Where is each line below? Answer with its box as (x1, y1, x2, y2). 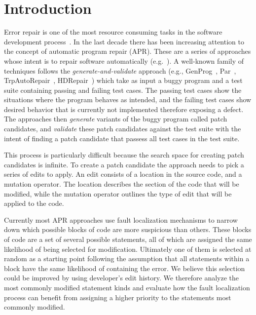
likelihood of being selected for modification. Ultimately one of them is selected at (4, 243, 252, 254)
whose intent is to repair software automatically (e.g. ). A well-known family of (4, 55, 244, 66)
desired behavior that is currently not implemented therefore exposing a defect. (4, 104, 244, 114)
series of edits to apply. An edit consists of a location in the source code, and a (4, 169, 242, 179)
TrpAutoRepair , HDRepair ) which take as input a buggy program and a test (4, 75, 243, 85)
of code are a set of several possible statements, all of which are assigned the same (4, 234, 252, 244)
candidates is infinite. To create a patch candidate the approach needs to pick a (4, 159, 244, 169)
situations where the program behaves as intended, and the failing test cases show (4, 94, 252, 105)
